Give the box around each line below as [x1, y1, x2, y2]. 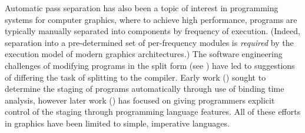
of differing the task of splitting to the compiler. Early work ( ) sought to [5, 71, 266, 83]
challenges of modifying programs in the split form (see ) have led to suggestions [5, 59, 295, 71]
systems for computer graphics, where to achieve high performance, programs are [5, 13, 297, 25]
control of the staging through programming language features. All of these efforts [5, 105, 301, 118]
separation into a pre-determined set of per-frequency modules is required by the [5, 36, 294, 48]
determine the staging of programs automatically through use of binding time [5, 82, 284, 95]
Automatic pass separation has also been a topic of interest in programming [5, 2, 279, 14]
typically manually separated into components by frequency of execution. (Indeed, [5, 25, 300, 37]
